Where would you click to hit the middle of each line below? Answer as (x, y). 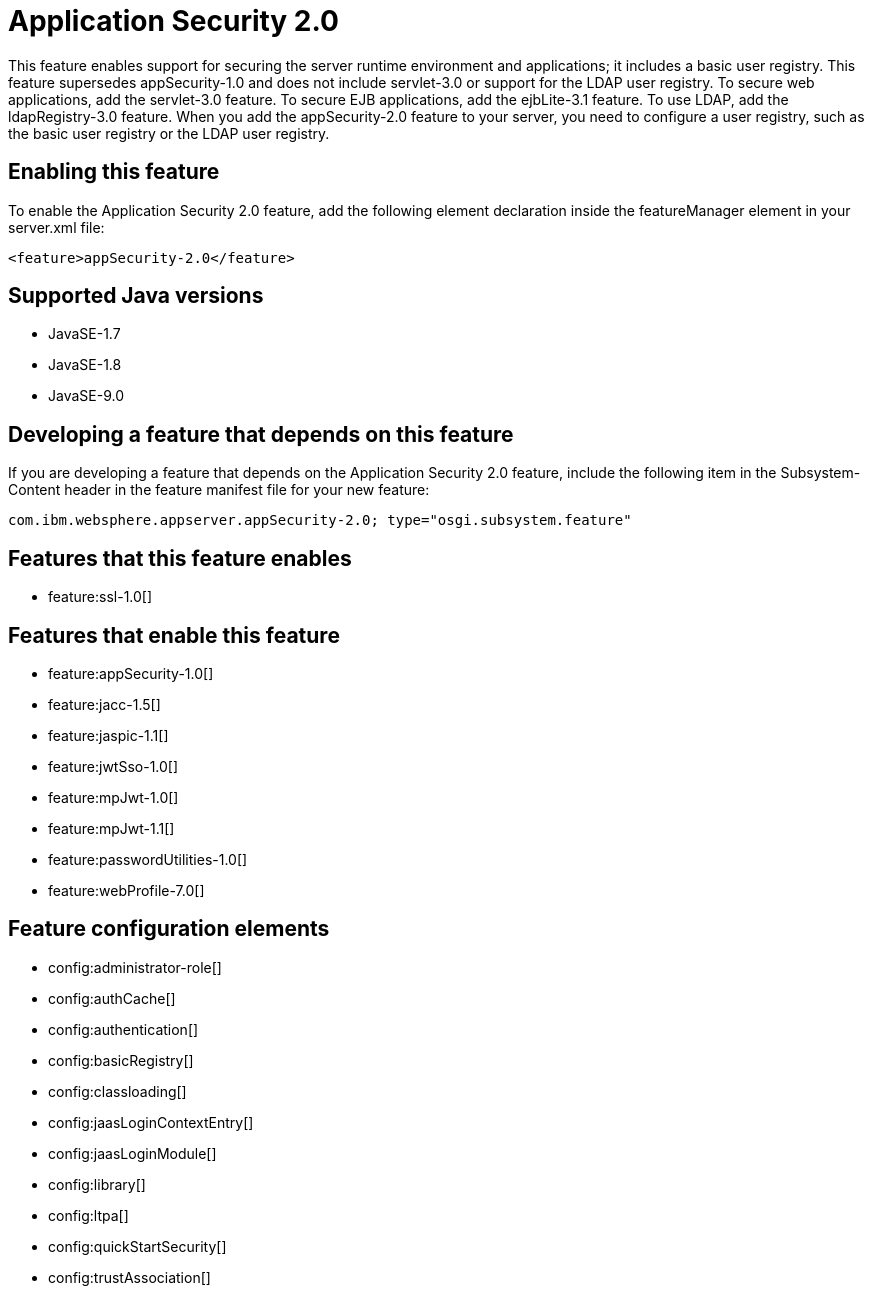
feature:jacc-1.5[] (104, 704)
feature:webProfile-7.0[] (126, 890)
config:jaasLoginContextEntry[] (151, 1122)
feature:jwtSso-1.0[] (113, 766)
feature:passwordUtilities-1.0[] (148, 859)
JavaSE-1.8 (85, 365)
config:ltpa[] (88, 1215)
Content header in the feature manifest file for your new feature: (219, 490)
